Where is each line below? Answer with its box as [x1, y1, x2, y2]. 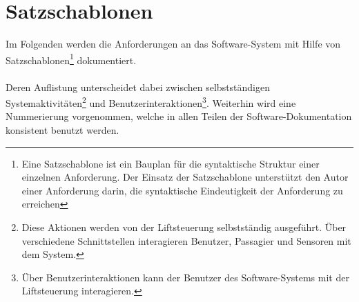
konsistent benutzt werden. [6, 123, 119, 137]
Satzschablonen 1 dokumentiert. [6, 50, 137, 67]
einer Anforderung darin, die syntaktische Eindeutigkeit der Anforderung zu [21, 183, 343, 197]
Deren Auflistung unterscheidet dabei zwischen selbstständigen [6, 79, 271, 94]
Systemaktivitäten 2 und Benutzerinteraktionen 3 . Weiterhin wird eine [6, 94, 296, 110]
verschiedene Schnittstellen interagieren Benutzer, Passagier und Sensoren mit [21, 233, 351, 248]
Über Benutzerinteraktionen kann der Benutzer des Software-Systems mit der [21, 270, 349, 284]
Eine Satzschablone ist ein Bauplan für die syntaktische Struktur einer [21, 156, 320, 170]
